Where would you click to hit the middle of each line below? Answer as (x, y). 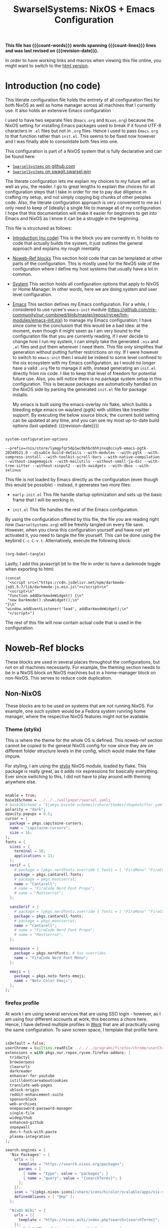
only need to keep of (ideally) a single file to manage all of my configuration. (84, 208)
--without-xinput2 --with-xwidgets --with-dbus (82, 466)
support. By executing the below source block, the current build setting (86, 415)
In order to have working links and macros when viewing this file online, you (83, 61)
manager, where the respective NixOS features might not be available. (77, 716)
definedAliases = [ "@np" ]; (44, 1197)
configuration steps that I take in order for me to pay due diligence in (76, 192)
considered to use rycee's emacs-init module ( (61, 310)
